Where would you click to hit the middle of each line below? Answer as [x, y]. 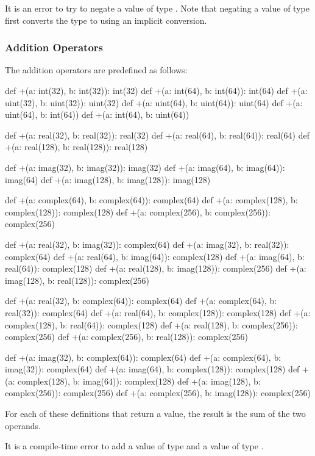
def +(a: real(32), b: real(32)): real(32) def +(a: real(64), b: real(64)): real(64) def [157, 135]
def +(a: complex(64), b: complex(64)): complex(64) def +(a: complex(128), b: [151, 200]
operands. [23, 425]
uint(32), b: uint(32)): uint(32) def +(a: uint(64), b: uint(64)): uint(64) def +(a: [154, 102]
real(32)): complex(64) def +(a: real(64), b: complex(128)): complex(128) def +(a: [158, 312]
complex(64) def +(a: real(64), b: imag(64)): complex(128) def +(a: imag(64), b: [155, 256]
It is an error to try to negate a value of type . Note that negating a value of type [157, 8]
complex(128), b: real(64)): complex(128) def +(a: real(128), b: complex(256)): [151, 324]
